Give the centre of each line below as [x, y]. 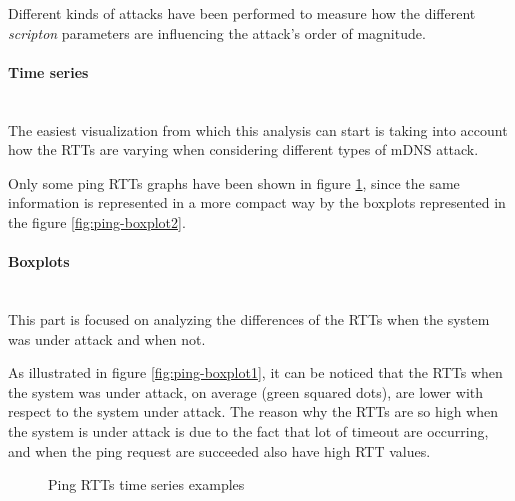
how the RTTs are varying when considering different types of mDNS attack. [243, 149]
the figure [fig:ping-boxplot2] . [97, 221]
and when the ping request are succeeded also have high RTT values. [219, 450]
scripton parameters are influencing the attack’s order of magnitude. [217, 32]
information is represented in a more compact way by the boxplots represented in [257, 202]
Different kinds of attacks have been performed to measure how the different [242, 13]
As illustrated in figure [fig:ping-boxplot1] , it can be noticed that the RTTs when [255, 372]
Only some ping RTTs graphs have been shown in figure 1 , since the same [234, 182]
